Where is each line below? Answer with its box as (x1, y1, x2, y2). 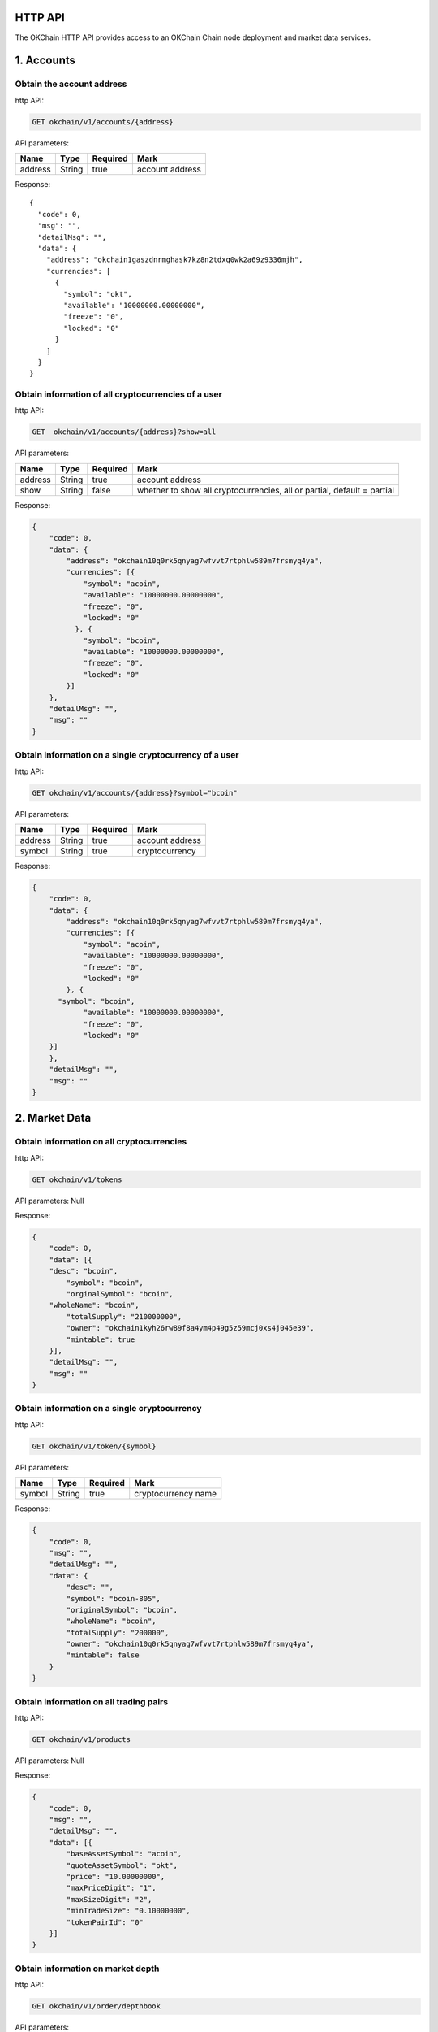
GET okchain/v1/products (32, 1735, 131, 1743)
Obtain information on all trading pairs (15, 1696, 169, 1707)
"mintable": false (66, 1651, 140, 1660)
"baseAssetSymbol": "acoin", (66, 1849, 182, 1859)
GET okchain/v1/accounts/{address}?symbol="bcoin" (32, 788, 238, 797)
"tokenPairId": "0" (66, 1917, 144, 1926)
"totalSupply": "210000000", (66, 1312, 182, 1321)
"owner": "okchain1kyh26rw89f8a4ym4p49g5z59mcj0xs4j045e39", (66, 1323, 315, 1333)
